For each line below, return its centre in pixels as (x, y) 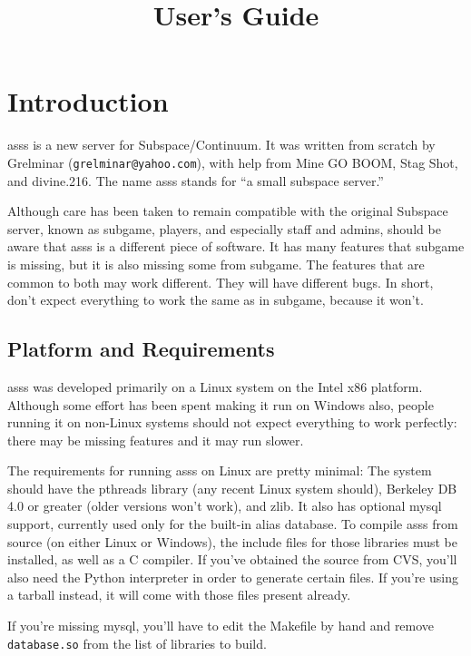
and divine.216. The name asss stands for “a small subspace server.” (196, 180)
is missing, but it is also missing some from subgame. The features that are (216, 264)
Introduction (88, 101)
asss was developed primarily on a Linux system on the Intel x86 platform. (215, 386)
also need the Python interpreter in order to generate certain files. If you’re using (233, 577)
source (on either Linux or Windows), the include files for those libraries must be (232, 541)
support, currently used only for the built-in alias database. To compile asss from (233, 524)
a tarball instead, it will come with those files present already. (179, 595)
